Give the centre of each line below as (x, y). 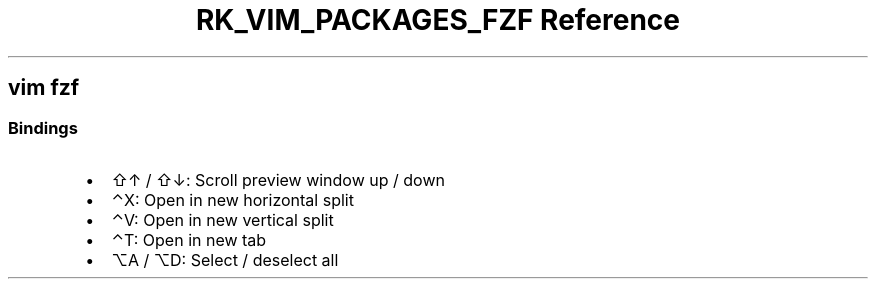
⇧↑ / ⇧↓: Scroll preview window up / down (278, 179)
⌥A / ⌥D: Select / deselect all (225, 259)
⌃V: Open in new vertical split (222, 219)
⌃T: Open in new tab (189, 239)
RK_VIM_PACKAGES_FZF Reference (438, 20)
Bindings (43, 127)
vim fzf (44, 88)
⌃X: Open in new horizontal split (232, 199)
